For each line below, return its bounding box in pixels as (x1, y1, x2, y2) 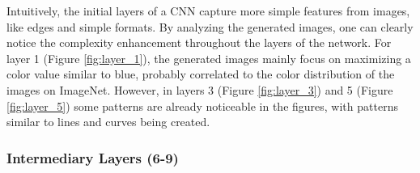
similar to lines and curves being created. (6, 113, 210, 130)
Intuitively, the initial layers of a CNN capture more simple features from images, (6, 2, 410, 19)
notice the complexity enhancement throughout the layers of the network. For (6, 34, 392, 51)
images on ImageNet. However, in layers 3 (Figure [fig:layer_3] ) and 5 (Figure (6, 81, 393, 98)
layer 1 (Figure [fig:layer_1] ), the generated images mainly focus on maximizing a (6, 49, 411, 66)
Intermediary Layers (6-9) (6, 147, 179, 167)
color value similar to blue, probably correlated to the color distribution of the (6, 65, 395, 82)
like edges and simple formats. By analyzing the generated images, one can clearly (6, 18, 414, 35)
